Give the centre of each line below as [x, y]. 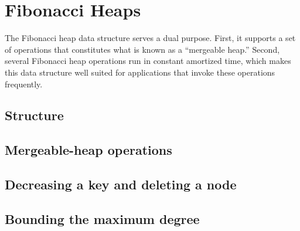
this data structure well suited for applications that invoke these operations [140, 72]
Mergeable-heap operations [88, 150]
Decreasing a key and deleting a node [121, 184]
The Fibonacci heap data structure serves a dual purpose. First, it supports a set [150, 38]
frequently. [24, 84]
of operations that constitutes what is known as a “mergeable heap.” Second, [142, 49]
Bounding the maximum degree [102, 218]
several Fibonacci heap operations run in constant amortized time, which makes [148, 61]
